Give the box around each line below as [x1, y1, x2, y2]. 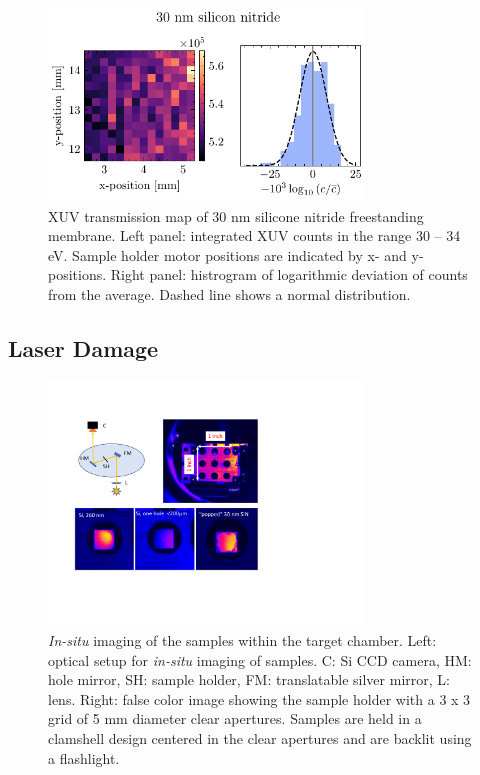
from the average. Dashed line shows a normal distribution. [48, 284, 411, 305]
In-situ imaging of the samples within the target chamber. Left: [48, 630, 437, 651]
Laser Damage [8, 333, 159, 364]
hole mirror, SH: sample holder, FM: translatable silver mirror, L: [48, 669, 450, 690]
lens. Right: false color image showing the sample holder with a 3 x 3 [48, 688, 471, 709]
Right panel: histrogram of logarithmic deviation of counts [110, 264, 468, 285]
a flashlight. [48, 747, 120, 768]
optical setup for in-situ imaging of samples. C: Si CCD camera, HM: [48, 649, 472, 670]
